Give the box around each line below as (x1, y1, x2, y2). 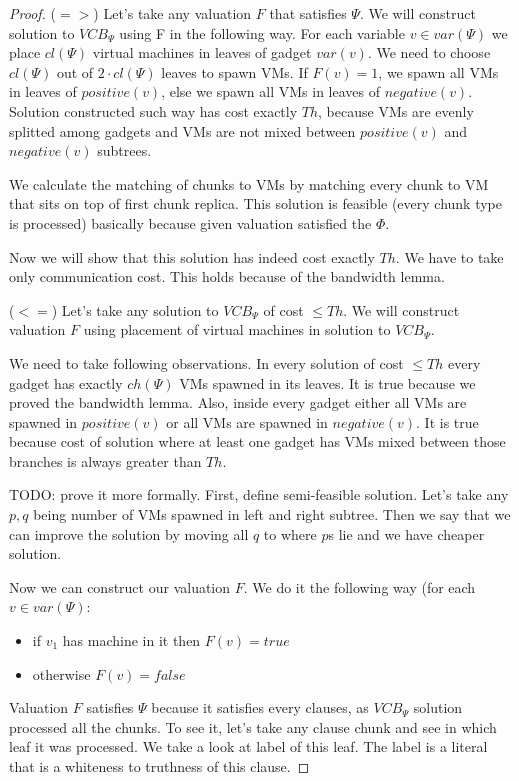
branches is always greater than (9, 450, 202, 471)
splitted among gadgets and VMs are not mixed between (9, 120, 356, 141)
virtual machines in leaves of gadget (92, 42, 312, 63)
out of (56, 61, 94, 82)
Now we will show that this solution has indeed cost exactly (9, 246, 375, 267)
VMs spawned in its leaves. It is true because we (179, 372, 476, 393)
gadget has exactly (9, 372, 123, 393)
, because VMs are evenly (318, 100, 474, 121)
